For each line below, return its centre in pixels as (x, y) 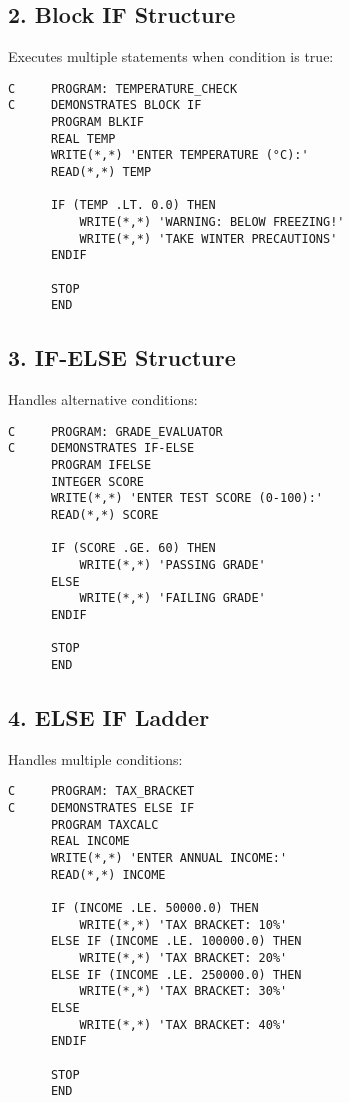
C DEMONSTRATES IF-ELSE (101, 448)
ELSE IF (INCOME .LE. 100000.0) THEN (176, 941)
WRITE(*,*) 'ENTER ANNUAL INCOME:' (169, 858)
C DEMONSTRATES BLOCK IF (105, 105)
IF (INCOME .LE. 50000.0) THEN (154, 908)
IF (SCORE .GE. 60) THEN (133, 548)
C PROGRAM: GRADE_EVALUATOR (115, 431)
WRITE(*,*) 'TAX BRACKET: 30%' (183, 991)
